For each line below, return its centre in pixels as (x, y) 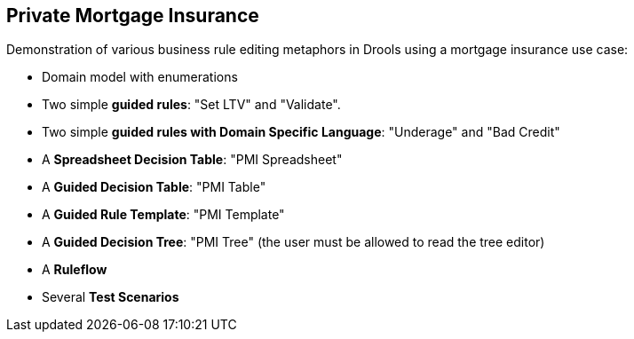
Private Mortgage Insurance (133, 16)
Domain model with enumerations (140, 77)
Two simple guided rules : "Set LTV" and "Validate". (191, 105)
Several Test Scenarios (111, 297)
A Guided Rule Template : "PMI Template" (163, 215)
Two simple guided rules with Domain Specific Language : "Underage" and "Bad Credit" (301, 132)
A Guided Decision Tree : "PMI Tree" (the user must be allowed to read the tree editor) (293, 242)
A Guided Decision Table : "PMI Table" (154, 187)
